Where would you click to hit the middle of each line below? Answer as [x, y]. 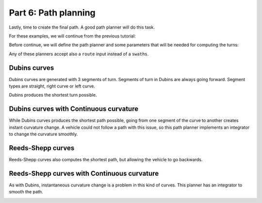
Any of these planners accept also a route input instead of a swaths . [79, 54]
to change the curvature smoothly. [43, 134]
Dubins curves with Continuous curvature [74, 109]
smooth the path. [26, 192]
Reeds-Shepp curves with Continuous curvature [84, 173]
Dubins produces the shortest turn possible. [53, 95]
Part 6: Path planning [52, 13]
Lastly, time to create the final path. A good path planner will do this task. [82, 27]
